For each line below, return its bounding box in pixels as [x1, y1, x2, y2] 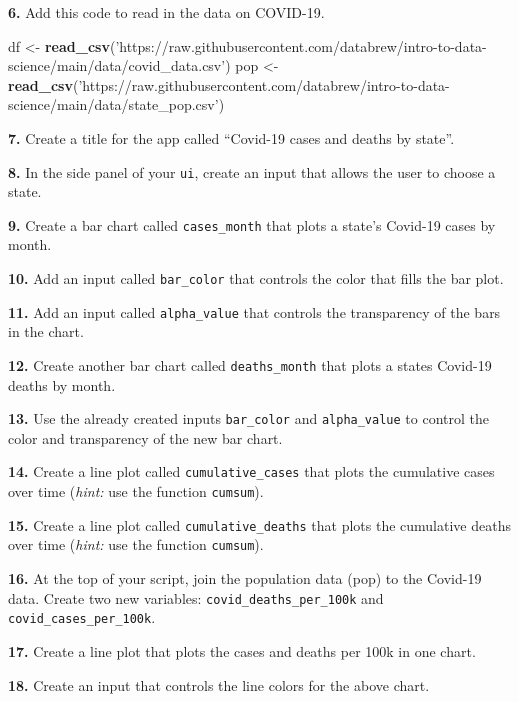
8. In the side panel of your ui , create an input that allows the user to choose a [8, 161, 496, 182]
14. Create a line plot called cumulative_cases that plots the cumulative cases [8, 461, 495, 482]
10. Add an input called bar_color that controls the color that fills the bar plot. [8, 268, 504, 289]
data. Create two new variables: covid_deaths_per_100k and [8, 587, 384, 608]
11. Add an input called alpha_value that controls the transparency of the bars [8, 301, 501, 322]
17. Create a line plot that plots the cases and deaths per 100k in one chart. [8, 641, 476, 661]
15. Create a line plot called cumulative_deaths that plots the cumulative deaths [8, 514, 511, 535]
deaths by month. [8, 374, 116, 395]
